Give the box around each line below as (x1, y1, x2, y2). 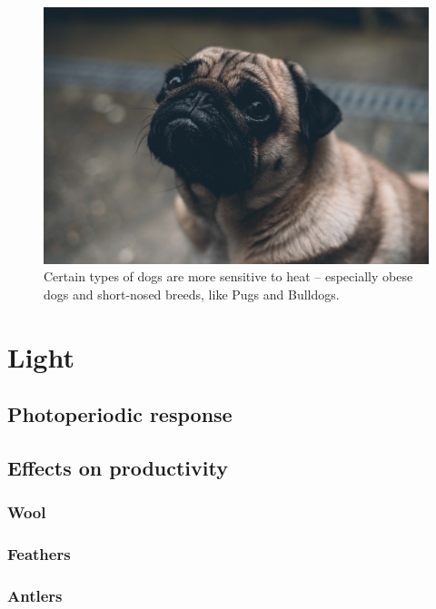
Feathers (7, 543, 71, 565)
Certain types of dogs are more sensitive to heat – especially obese (44, 267, 413, 286)
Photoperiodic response (7, 400, 233, 428)
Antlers (7, 584, 63, 607)
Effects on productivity (7, 454, 228, 482)
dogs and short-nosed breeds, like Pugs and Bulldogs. (44, 284, 340, 303)
